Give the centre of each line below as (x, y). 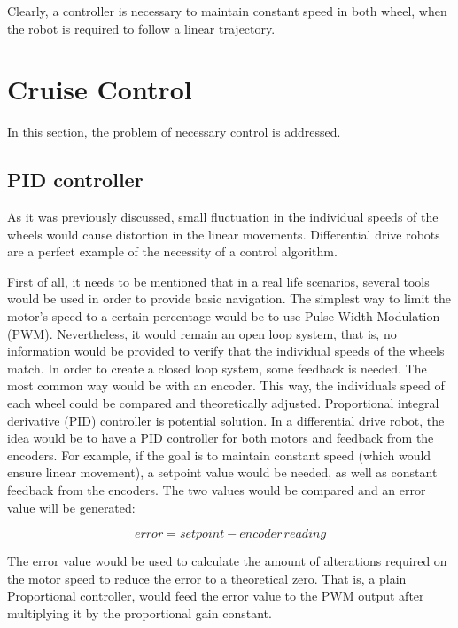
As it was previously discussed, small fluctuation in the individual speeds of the (223, 217)
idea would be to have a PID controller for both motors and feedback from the (221, 438)
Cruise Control (100, 89)
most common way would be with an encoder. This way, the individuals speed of (226, 385)
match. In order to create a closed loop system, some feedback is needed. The (217, 368)
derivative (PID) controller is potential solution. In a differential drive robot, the (226, 420)
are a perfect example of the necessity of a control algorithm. (172, 251)
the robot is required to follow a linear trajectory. (141, 28)
